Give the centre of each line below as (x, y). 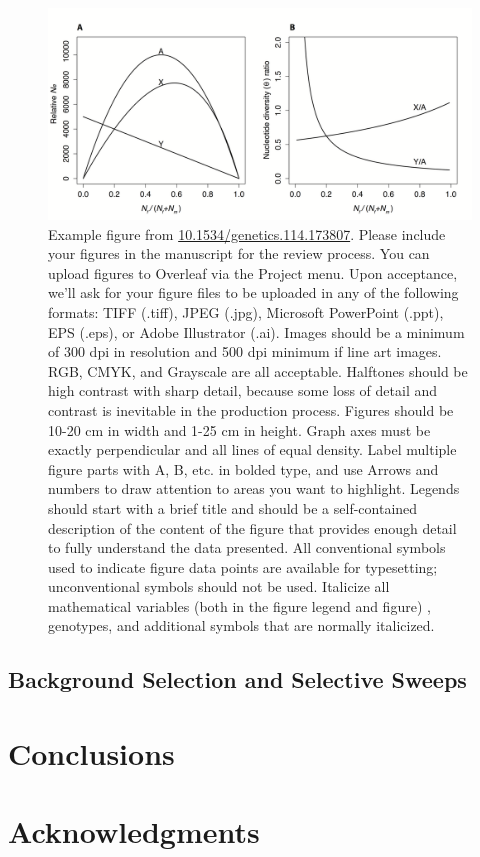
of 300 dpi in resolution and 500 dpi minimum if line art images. (245, 351)
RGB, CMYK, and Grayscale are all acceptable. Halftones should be (258, 370)
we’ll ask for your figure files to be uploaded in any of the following (253, 292)
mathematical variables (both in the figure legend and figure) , (239, 605)
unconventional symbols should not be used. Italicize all (219, 586)
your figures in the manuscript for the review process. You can (239, 253)
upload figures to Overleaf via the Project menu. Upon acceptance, (253, 272)
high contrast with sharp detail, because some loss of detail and (243, 390)
